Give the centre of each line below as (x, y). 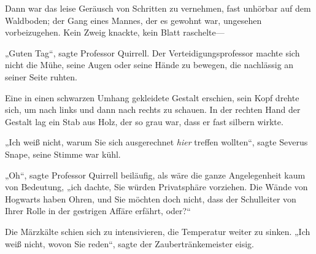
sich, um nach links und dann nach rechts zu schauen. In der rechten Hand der (153, 110)
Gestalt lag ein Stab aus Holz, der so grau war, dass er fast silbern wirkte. (144, 121)
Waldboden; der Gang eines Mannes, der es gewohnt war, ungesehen (133, 20)
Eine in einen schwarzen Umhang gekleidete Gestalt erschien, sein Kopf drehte (152, 97)
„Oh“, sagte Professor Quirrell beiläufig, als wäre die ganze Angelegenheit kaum (155, 175)
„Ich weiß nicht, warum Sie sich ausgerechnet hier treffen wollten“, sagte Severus (156, 142)
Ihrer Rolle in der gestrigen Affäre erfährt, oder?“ (98, 211)
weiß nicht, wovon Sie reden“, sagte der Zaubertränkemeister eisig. (129, 243)
